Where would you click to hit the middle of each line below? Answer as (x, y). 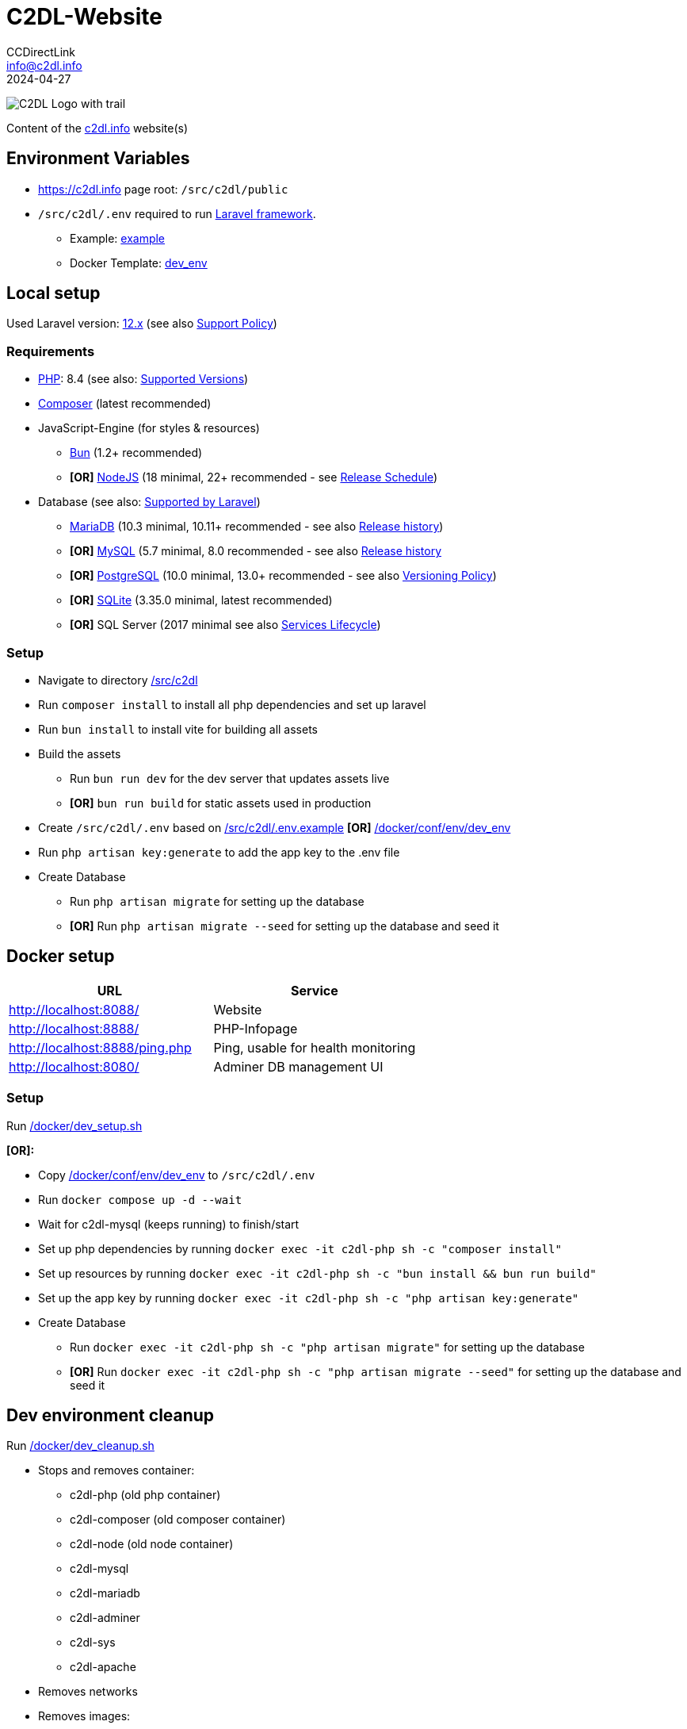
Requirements (51, 351)
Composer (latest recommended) (125, 404)
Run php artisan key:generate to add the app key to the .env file (219, 852)
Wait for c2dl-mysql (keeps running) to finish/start (169, 1224)
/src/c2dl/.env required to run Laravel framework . (177, 213)
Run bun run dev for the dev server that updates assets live (230, 778)
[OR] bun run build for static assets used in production (221, 803)
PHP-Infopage (256, 1028)
